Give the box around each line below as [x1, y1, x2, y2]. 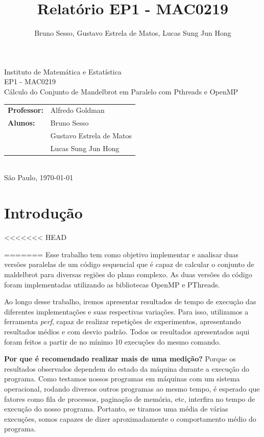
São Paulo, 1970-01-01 [4, 172, 74, 183]
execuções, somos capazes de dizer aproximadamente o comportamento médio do [4, 413, 256, 424]
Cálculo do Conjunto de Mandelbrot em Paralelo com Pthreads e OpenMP [4, 86, 238, 96]
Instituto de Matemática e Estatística [4, 66, 122, 77]
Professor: [8, 105, 43, 115]
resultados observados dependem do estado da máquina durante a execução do [4, 363, 249, 374]
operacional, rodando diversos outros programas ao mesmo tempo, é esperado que [4, 383, 260, 394]
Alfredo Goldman [50, 105, 105, 115]
